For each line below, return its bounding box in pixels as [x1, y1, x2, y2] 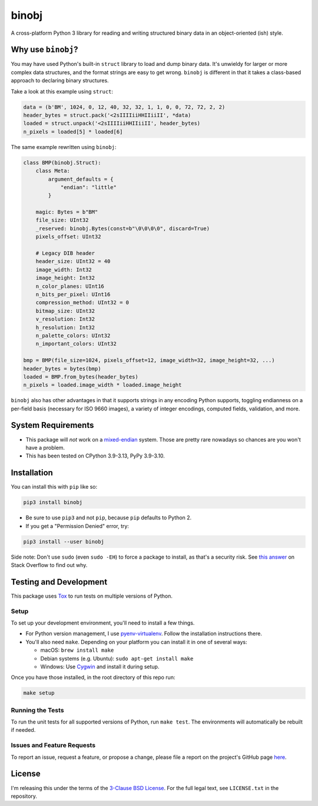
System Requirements [11, 420, 94, 430]
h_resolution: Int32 [35, 324, 95, 331]
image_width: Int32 [35, 266, 92, 273]
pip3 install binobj [23, 499, 82, 506]
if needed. [11, 727, 36, 734]
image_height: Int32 [35, 274, 95, 281]
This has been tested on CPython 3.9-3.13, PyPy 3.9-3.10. [25, 452, 165, 459]
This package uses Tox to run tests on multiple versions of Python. [11, 592, 173, 599]
